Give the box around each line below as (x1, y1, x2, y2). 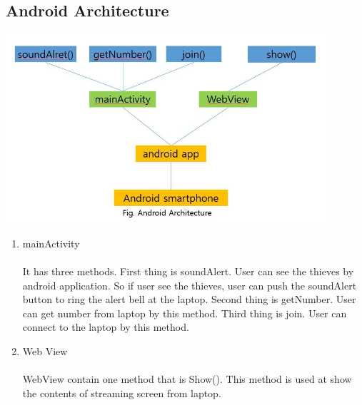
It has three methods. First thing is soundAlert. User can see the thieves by (22, 264, 354, 279)
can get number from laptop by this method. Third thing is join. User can (22, 305, 347, 320)
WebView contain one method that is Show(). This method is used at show (22, 371, 352, 386)
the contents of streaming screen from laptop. (22, 385, 221, 400)
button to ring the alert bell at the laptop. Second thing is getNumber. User (22, 292, 356, 307)
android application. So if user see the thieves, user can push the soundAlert (22, 277, 357, 292)
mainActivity (22, 235, 80, 250)
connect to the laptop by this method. (22, 319, 189, 334)
